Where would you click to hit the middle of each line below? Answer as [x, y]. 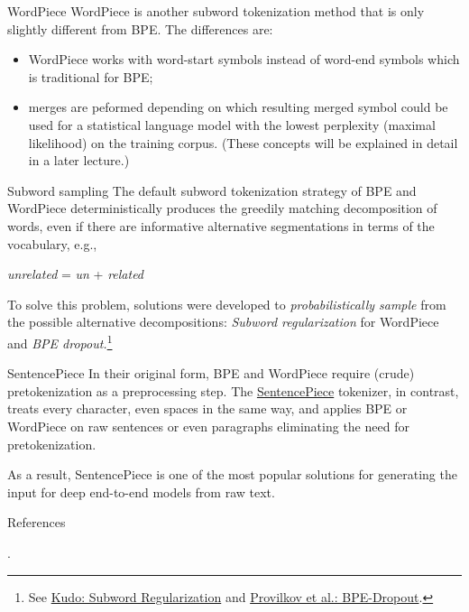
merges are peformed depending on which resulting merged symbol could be [238, 107]
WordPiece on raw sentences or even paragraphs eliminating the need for [208, 426]
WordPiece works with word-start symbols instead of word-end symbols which [244, 59]
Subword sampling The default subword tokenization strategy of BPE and [212, 190]
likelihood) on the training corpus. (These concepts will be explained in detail [243, 142]
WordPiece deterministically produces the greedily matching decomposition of [222, 208]
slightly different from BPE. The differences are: [140, 28]
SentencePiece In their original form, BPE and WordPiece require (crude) [211, 373]
